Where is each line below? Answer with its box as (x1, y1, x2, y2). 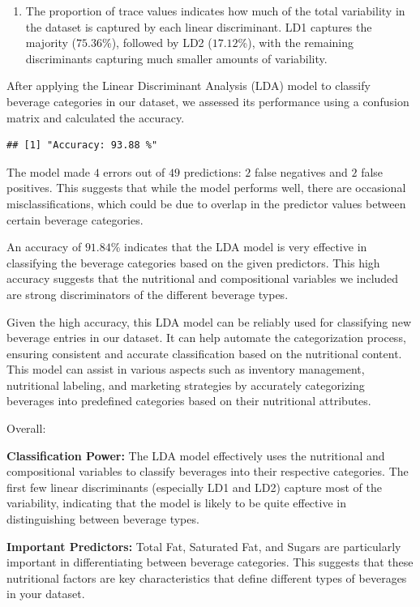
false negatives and (254, 163, 348, 180)
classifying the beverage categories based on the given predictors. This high (6, 254, 380, 271)
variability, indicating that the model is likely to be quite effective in (6, 494, 346, 511)
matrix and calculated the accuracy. (6, 109, 185, 126)
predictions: (183, 163, 242, 180)
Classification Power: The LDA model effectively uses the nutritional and (6, 447, 385, 464)
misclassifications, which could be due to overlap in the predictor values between (6, 194, 406, 212)
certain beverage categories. (6, 211, 144, 228)
